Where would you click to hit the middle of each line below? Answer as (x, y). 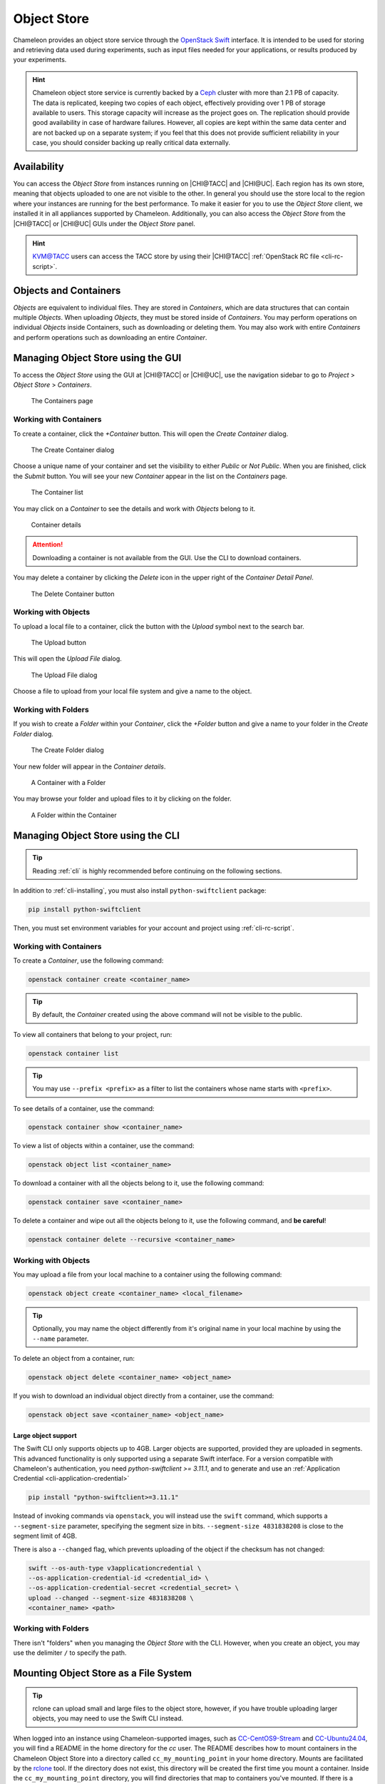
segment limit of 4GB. (45, 1536)
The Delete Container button (73, 594)
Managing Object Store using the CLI (97, 835)
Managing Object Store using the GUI (97, 358)
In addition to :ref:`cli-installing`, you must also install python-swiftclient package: (140, 890)
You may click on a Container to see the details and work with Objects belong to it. (134, 508)
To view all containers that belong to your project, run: (93, 1034)
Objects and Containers (67, 290)
